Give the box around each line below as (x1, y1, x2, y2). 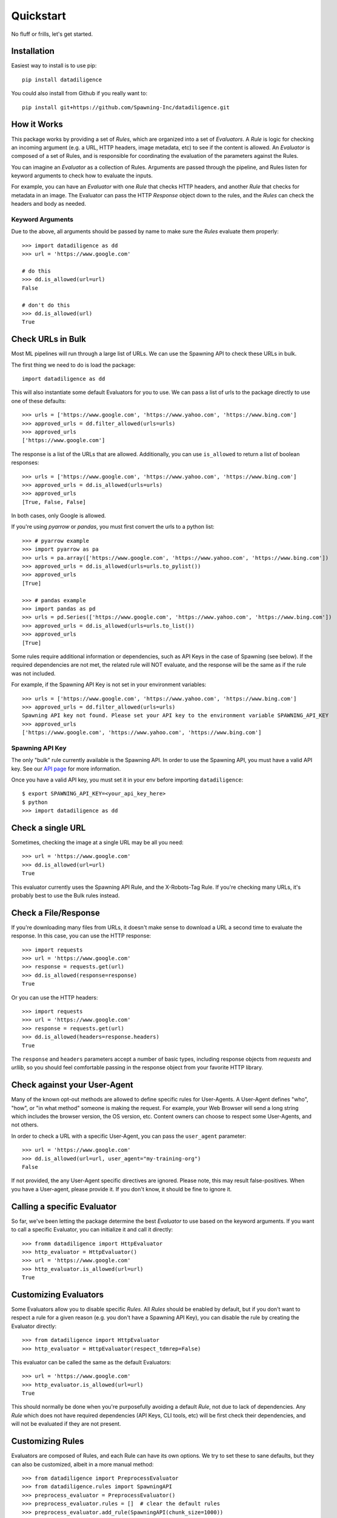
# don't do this (22, 301, 70, 308)
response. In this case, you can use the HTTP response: (11, 932, 152, 939)
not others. (11, 1121, 39, 1129)
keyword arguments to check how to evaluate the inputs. (11, 172, 153, 179)
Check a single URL (11, 823, 86, 833)
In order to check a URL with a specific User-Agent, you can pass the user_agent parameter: (11, 1132, 247, 1140)
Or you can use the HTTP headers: (11, 993, 98, 1001)
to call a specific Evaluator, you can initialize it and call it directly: (11, 1226, 173, 1233)
